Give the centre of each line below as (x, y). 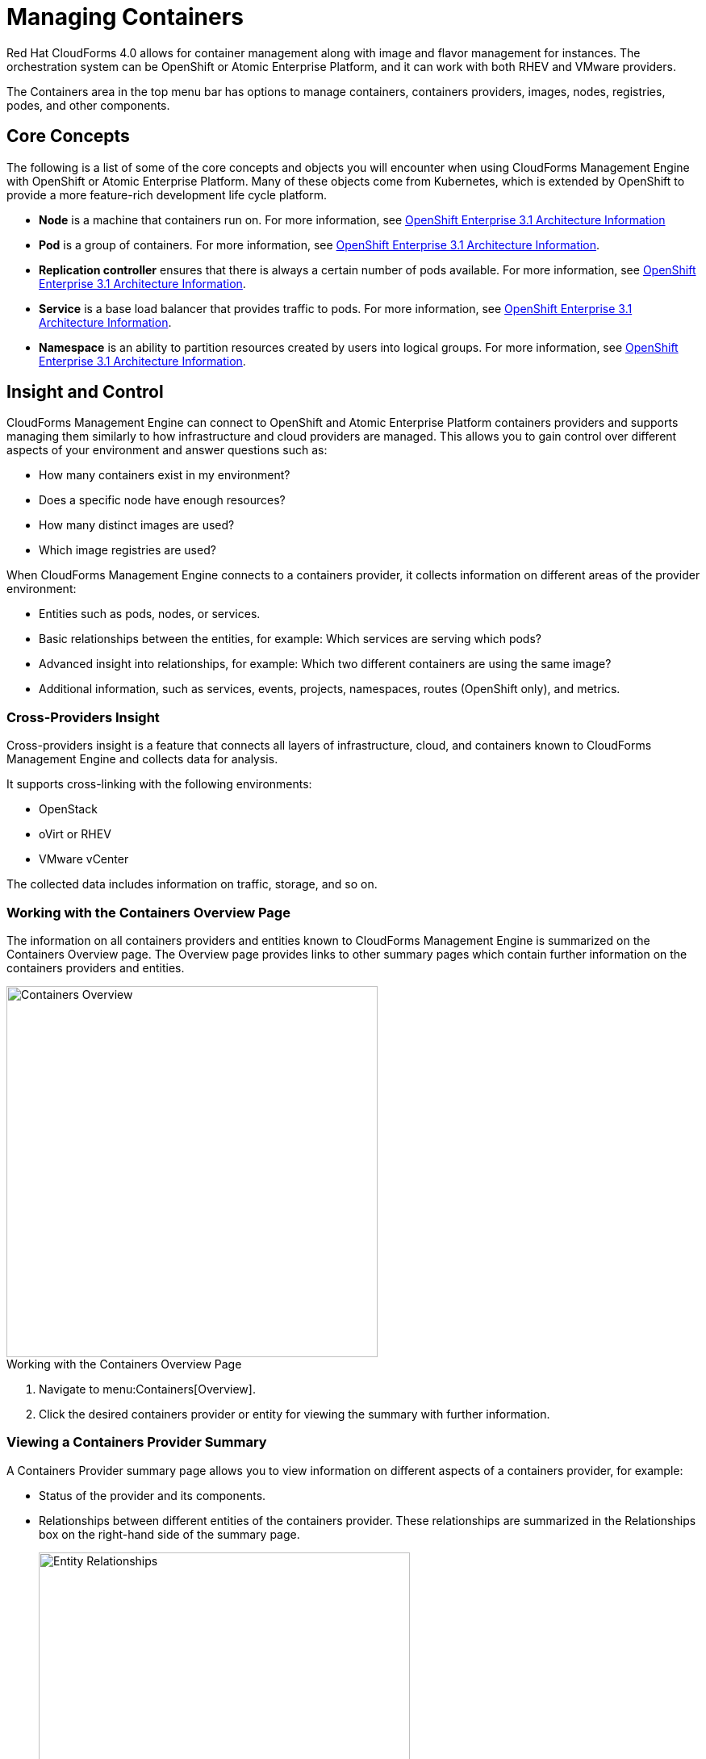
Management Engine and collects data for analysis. (142, 759)
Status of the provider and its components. (152, 1495)
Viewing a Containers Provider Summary (137, 1442)
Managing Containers (125, 17)
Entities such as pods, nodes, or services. (150, 614)
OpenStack (68, 809)
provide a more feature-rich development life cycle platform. (167, 194)
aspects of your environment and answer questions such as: (167, 450)
